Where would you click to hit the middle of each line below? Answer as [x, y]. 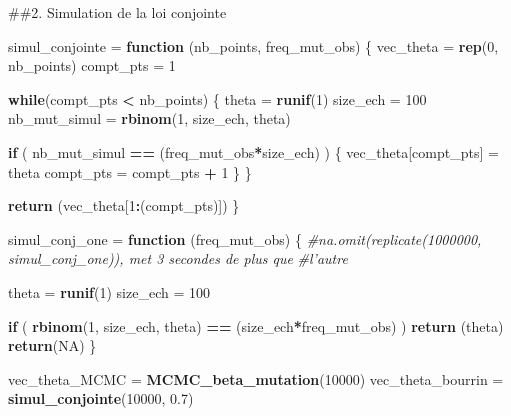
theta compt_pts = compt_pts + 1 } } [130, 171]
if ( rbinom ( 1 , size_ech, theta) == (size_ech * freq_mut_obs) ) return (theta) [256, 325]
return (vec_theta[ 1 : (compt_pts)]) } [124, 205]
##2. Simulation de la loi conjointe [117, 12]
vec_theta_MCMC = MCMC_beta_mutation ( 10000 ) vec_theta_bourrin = [256, 378]
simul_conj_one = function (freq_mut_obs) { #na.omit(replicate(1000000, [245, 238]
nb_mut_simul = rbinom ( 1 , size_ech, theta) [149, 118]
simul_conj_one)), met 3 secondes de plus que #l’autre [178, 258]
